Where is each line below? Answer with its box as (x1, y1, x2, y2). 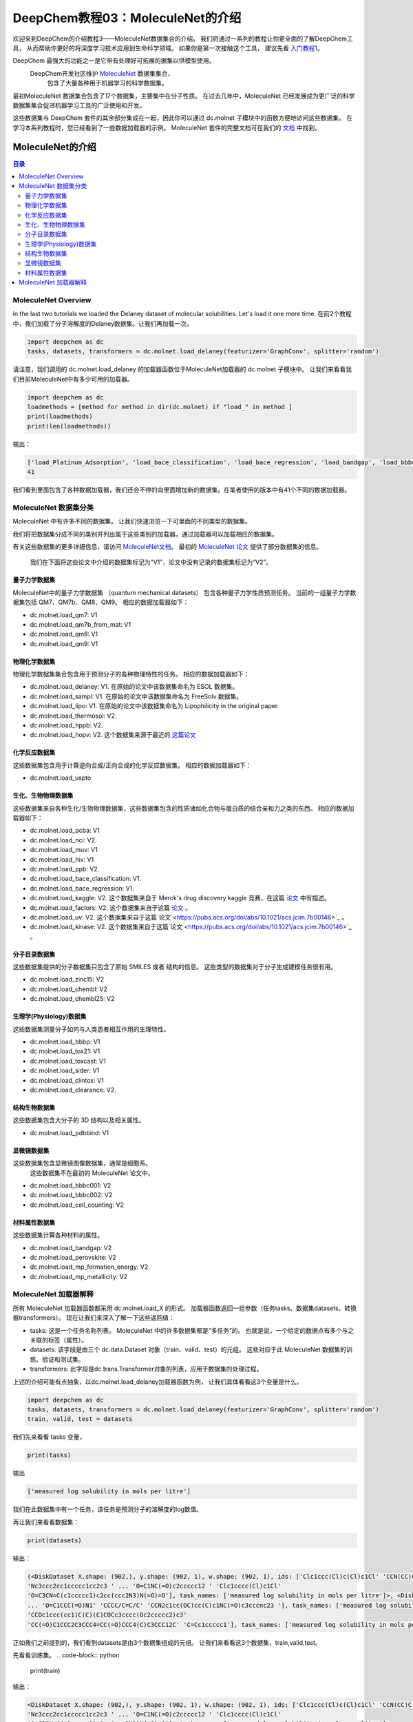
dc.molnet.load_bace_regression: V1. (30, 884, 134, 892)
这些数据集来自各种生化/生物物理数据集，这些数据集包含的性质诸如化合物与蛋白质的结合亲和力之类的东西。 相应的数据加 (12, 804, 354, 812)
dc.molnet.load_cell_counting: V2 (30, 1201, 124, 1209)
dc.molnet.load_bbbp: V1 (30, 1037, 100, 1046)
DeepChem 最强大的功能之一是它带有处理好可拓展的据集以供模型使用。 (12, 56, 215, 65)
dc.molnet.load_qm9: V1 (30, 639, 98, 647)
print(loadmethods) (27, 413, 93, 420)
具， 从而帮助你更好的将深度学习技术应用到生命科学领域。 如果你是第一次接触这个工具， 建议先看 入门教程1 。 (12, 43, 324, 52)
